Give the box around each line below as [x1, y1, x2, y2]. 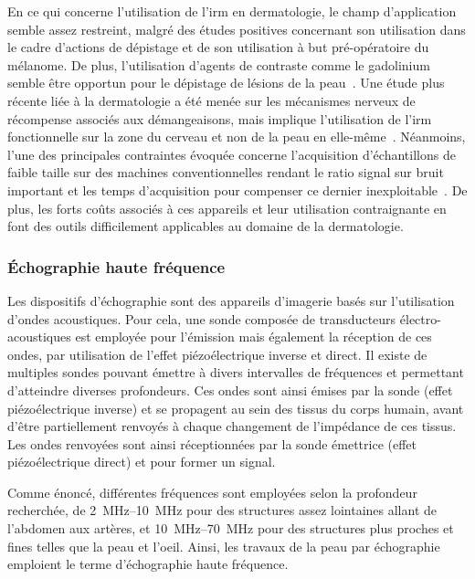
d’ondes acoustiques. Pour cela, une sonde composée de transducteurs [7, 309, 396, 328]
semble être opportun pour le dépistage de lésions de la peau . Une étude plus [7, 73, 445, 92]
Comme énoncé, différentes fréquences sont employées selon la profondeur [7, 482, 417, 501]
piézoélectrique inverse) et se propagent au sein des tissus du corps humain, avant [7, 398, 464, 417]
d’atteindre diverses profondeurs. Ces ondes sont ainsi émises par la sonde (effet [7, 380, 453, 399]
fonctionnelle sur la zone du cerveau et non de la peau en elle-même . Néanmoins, [7, 127, 466, 146]
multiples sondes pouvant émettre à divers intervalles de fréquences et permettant [7, 363, 464, 382]
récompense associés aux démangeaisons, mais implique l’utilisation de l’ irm [7, 109, 432, 128]
